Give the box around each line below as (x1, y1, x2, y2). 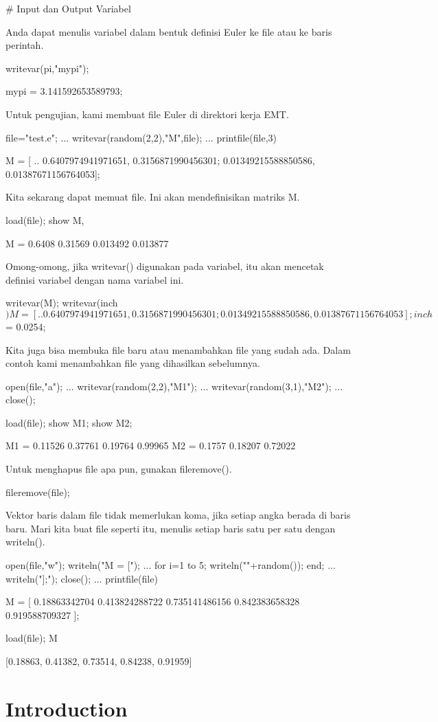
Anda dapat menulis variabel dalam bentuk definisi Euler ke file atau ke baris (5, 24, 332, 38)
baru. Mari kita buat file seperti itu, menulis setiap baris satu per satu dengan (5, 521, 336, 535)
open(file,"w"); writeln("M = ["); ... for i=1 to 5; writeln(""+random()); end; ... (5, 558, 336, 572)
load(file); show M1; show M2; (5, 415, 132, 429)
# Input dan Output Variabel (5, 1, 131, 15)
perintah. (5, 38, 44, 52)
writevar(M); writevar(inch (5, 295, 118, 310)
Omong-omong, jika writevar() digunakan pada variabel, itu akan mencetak (5, 259, 324, 273)
